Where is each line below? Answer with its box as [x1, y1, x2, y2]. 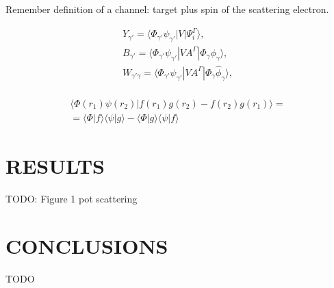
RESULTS [5, 152, 105, 180]
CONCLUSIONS [5, 231, 168, 259]
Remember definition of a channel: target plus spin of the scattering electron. [5, 2, 329, 16]
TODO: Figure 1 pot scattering [5, 192, 138, 206]
